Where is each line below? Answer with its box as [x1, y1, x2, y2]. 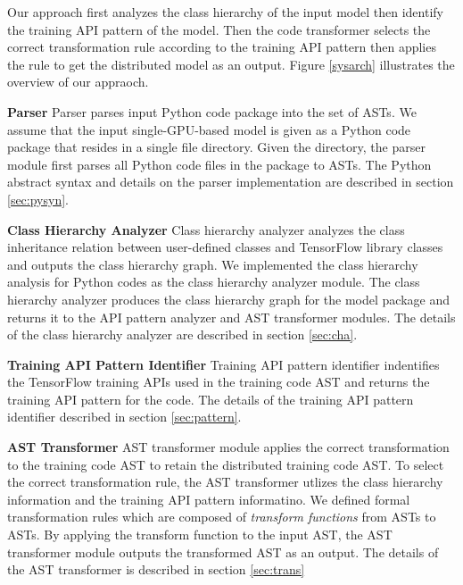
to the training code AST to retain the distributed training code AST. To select [7, 455, 444, 473]
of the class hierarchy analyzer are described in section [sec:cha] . [7, 325, 358, 344]
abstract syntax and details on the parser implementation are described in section [7, 172, 454, 191]
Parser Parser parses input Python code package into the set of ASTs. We [7, 102, 417, 121]
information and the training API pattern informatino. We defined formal [7, 489, 410, 508]
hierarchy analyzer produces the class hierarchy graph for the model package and [7, 289, 450, 308]
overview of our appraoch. [7, 72, 149, 91]
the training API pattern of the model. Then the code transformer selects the [7, 20, 431, 38]
